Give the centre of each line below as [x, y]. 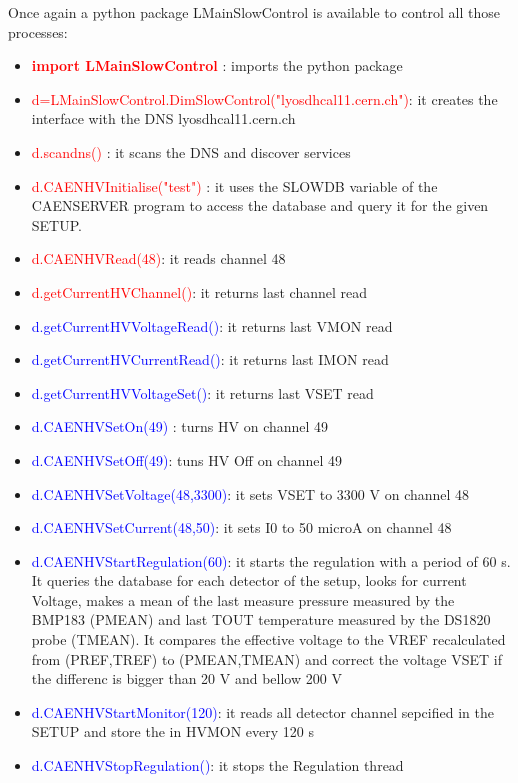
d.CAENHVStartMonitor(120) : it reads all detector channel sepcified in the [262, 711]
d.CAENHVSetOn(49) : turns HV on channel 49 [180, 426]
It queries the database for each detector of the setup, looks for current [249, 580]
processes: [38, 31]
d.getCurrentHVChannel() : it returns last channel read [199, 291]
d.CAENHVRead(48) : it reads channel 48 [158, 258]
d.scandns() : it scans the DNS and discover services [191, 151]
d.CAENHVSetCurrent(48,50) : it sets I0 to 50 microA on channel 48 [241, 527]
